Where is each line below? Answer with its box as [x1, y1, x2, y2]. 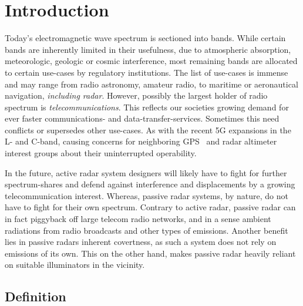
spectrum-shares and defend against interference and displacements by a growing [5, 178, 295, 190]
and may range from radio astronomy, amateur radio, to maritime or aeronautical [5, 78, 298, 90]
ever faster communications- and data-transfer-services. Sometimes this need [5, 112, 280, 125]
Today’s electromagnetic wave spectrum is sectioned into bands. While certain [5, 32, 286, 44]
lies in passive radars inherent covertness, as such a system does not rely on [5, 236, 277, 248]
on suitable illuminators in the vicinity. [5, 258, 145, 271]
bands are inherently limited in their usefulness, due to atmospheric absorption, [5, 43, 291, 55]
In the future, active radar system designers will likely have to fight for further [5, 166, 287, 179]
